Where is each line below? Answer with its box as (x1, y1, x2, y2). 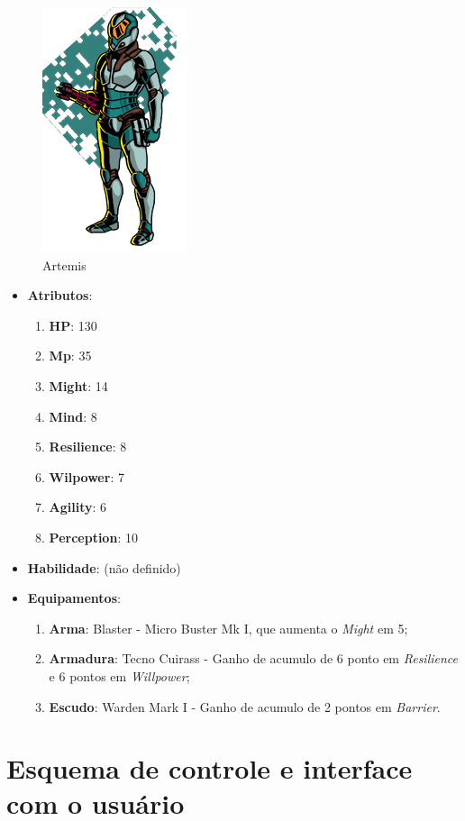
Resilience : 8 (49, 437, 127, 456)
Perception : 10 (49, 527, 138, 546)
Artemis (42, 255, 87, 274)
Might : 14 (49, 376, 108, 395)
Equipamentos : (27, 588, 121, 607)
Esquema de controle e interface (6, 750, 413, 787)
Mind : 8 (49, 406, 97, 425)
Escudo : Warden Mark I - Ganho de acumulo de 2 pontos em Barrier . (49, 697, 441, 716)
